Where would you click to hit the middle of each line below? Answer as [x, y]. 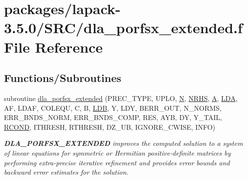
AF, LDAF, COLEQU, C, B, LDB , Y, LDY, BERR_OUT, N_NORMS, [113, 108]
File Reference [54, 47]
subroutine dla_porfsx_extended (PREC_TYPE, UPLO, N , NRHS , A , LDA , [121, 98]
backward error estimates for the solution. [66, 172]
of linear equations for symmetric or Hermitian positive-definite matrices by [117, 152]
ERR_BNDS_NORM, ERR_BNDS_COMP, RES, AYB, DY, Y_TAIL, [113, 117]
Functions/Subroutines [63, 78]
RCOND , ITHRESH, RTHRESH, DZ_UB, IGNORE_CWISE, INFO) [110, 127]
